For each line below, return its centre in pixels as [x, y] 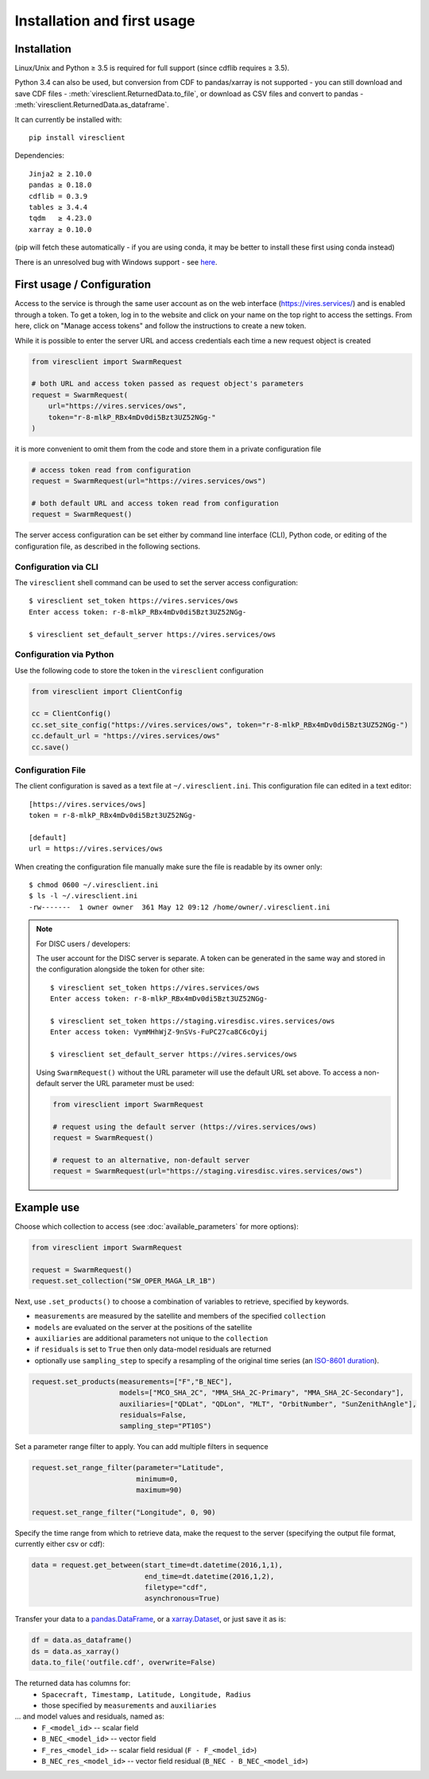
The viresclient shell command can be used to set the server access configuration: [156, 582]
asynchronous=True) [182, 1599]
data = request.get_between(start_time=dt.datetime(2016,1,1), [157, 1565]
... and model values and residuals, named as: [89, 1716]
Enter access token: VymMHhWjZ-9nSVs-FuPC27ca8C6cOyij [159, 1032]
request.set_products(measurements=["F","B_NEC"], [132, 1382]
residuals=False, [153, 1415]
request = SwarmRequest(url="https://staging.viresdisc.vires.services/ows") [208, 1171]
